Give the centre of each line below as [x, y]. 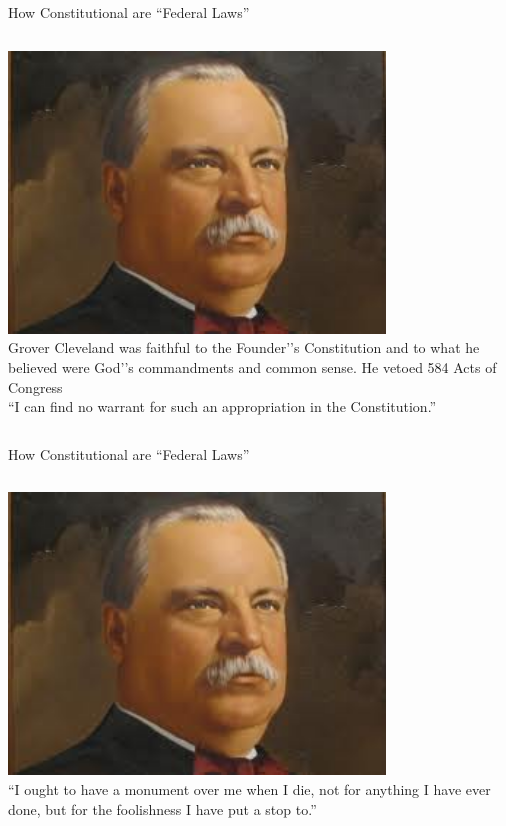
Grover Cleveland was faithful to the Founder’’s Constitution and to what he [244, 347]
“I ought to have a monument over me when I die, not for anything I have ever [249, 789]
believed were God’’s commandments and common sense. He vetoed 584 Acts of [252, 366]
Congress [35, 386]
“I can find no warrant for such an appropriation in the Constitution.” [222, 406]
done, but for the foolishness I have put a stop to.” [162, 808]
